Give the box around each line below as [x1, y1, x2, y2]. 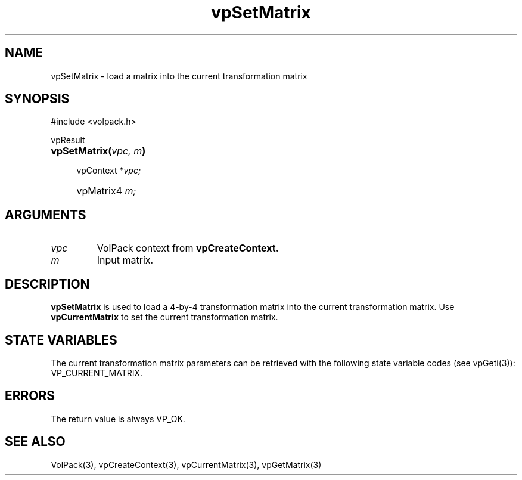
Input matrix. [97, 254, 154, 267]
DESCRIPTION [5, 276, 90, 292]
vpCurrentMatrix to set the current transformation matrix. [51, 312, 278, 323]
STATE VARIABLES [5, 332, 117, 348]
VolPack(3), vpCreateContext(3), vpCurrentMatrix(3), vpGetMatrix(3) [51, 459, 322, 470]
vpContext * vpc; [76, 165, 141, 176]
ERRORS [5, 388, 55, 404]
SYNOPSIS [5, 91, 70, 107]
